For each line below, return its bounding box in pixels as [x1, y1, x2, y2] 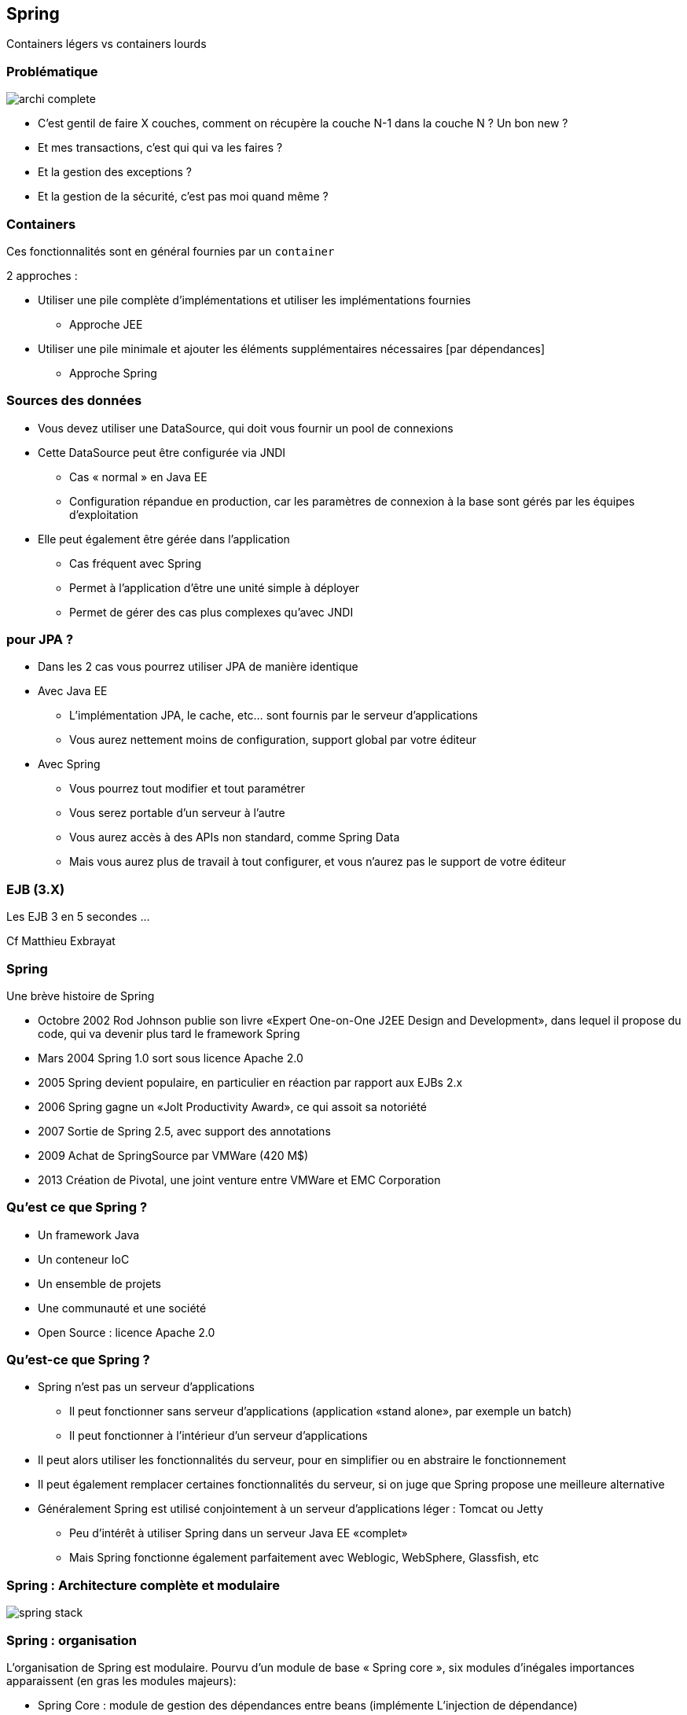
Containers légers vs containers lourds [6, 37, 207, 51]
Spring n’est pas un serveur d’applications [38, 1380, 255, 1394]
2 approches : [6, 268, 78, 282]
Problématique [6, 63, 98, 79]
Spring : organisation [6, 1632, 137, 1648]
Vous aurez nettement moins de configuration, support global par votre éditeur [69, 733, 476, 747]
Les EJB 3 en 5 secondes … [6, 910, 150, 924]
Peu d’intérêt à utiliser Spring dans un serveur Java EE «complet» [69, 1526, 408, 1540]
